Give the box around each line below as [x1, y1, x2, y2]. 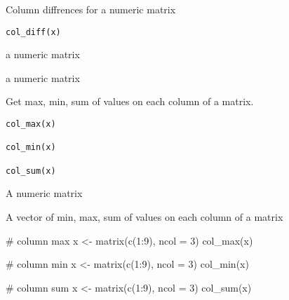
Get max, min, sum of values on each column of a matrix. [6, 94, 254, 109]
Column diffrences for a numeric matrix [6, 2, 176, 16]
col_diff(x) [6, 27, 61, 37]
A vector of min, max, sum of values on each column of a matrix [6, 209, 283, 224]
